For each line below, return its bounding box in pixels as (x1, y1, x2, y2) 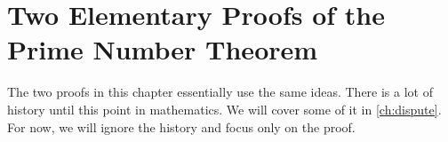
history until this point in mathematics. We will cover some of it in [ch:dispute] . (7, 99, 442, 118)
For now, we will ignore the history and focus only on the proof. (7, 117, 356, 136)
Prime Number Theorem (7, 31, 318, 67)
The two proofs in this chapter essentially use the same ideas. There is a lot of (7, 83, 433, 101)
